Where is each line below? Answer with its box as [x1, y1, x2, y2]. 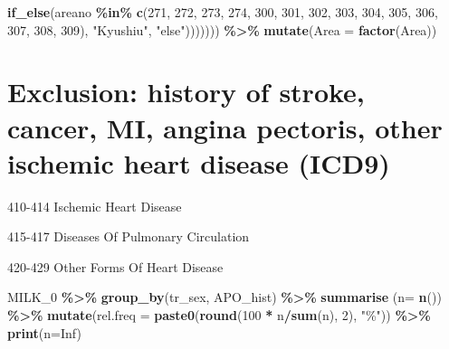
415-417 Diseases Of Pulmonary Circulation [7, 227, 250, 246]
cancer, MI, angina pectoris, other [7, 108, 443, 146]
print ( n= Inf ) [7, 323, 81, 342]
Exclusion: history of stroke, [7, 73, 365, 110]
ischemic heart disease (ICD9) [7, 144, 390, 181]
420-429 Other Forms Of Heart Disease [7, 257, 224, 276]
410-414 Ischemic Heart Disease [7, 196, 182, 215]
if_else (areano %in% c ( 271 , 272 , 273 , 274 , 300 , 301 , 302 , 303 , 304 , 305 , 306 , [7, 3, 438, 21]
